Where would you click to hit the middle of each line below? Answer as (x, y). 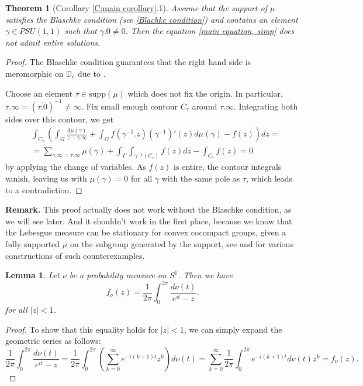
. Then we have (205, 275)
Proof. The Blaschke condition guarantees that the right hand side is (128, 62)
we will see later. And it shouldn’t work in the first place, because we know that (149, 221)
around (205, 106)
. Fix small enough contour (129, 106)
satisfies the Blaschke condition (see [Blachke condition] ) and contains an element (152, 19)
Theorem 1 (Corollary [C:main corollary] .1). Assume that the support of (136, 8)
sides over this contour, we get (59, 119)
